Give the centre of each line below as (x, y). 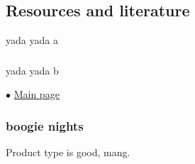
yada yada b (32, 70)
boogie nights (45, 125)
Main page (37, 94)
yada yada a (32, 40)
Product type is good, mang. (68, 152)
